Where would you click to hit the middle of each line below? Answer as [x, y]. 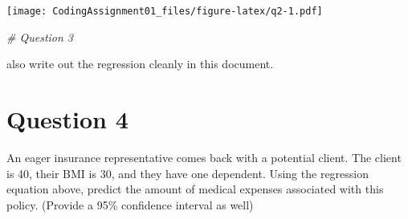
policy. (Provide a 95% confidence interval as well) [130, 204]
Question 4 [67, 119]
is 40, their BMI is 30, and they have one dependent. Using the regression [188, 173]
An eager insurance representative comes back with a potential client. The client [204, 157]
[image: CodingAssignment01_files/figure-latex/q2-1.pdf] [165, 11]
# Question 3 [40, 36]
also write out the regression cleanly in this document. [140, 64]
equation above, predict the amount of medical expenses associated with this [195, 189]
